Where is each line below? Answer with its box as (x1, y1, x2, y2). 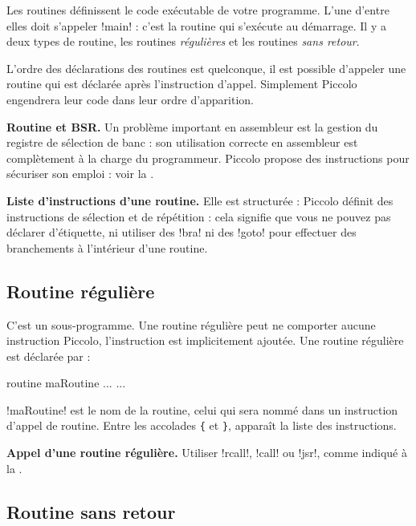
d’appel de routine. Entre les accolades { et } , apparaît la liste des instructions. (6, 417, 397, 434)
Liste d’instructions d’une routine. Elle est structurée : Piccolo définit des (6, 192, 394, 208)
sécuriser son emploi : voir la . (6, 165, 154, 182)
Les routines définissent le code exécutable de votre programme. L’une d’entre (6, 2, 389, 18)
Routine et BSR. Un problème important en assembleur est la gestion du (6, 118, 378, 135)
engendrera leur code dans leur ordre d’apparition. (6, 91, 255, 107)
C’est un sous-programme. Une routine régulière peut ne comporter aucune (6, 316, 376, 333)
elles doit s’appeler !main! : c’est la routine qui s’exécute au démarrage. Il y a (6, 17, 386, 34)
